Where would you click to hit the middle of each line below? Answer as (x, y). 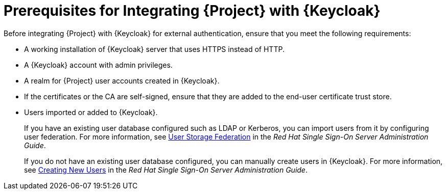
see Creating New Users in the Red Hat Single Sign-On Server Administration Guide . (166, 170)
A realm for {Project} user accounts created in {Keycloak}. (122, 80)
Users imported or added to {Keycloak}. (91, 112)
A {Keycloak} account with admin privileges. (98, 65)
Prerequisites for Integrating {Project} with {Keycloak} (192, 11)
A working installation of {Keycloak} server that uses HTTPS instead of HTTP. (154, 49)
